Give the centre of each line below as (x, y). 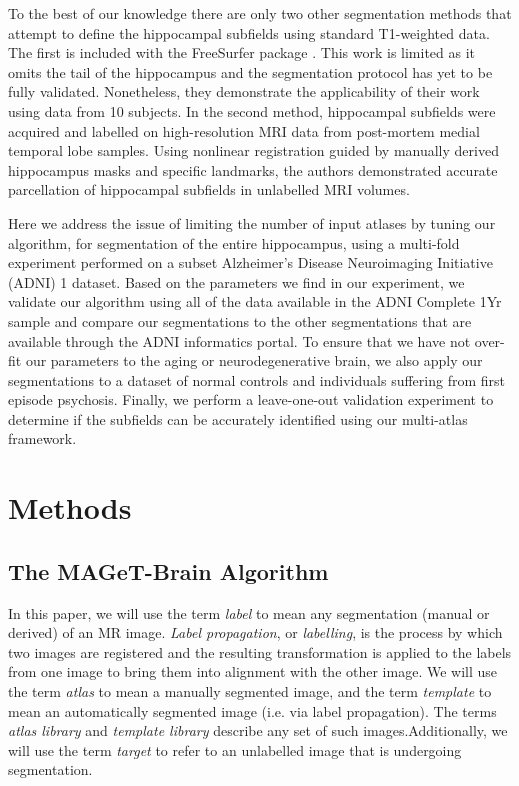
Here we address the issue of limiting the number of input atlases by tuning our (252, 222)
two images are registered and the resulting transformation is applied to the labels (260, 651)
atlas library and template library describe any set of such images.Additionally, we (258, 730)
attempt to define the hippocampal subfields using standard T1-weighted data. (249, 32)
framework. (42, 438)
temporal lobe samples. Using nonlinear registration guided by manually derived (253, 150)
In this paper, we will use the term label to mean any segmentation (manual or (249, 612)
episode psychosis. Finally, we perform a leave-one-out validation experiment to (251, 399)
